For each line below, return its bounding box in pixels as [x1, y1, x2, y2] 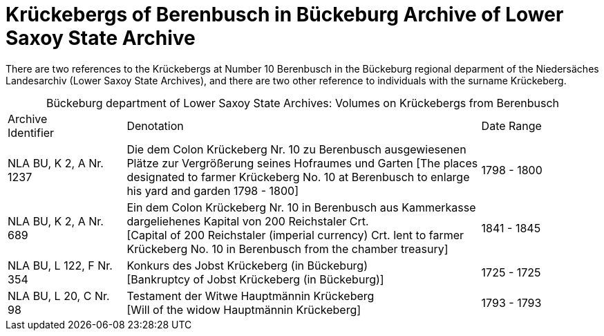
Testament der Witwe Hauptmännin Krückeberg [126, 288, 375, 303]
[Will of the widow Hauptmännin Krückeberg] [126, 302, 361, 317]
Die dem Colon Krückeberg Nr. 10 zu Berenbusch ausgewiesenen [126, 142, 466, 156]
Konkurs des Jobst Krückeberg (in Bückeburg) [126, 258, 368, 272]
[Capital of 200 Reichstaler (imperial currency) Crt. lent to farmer [126, 227, 464, 242]
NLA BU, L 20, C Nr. [8, 288, 110, 303]
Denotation [126, 118, 184, 133]
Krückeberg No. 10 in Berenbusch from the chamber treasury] [126, 241, 449, 256]
